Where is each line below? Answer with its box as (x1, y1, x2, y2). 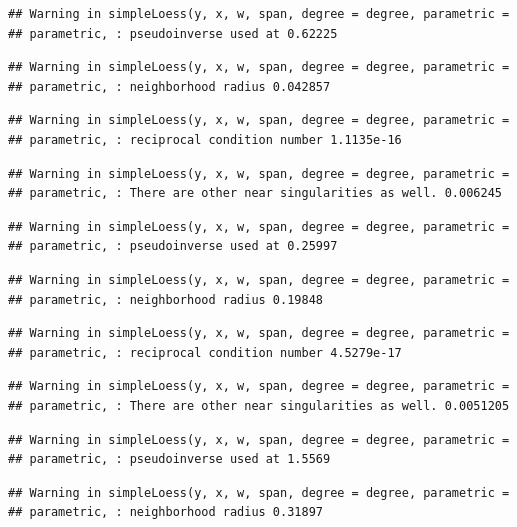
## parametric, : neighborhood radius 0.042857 (8, 79, 331, 94)
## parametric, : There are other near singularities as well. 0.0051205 (8, 398, 510, 413)
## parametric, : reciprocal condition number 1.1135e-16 (8, 132, 402, 147)
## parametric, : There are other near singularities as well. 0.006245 (8, 186, 502, 201)
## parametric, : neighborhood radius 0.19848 (8, 292, 323, 307)
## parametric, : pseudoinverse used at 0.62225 (8, 26, 338, 41)
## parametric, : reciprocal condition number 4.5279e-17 (8, 345, 402, 360)
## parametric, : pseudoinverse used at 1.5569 (8, 452, 331, 467)
